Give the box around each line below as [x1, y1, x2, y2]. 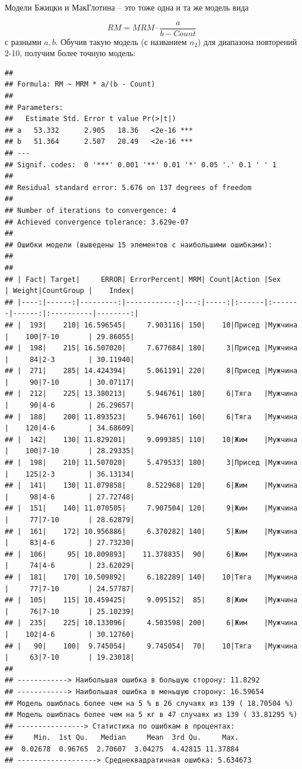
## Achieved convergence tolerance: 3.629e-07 [5, 218, 189, 226]
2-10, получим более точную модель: [5, 47, 136, 59]
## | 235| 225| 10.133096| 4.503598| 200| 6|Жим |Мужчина [5, 619, 298, 627]
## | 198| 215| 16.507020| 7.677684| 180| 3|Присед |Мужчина [5, 344, 298, 353]
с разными [5, 35, 41, 47]
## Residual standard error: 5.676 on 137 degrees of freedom [5, 183, 252, 192]
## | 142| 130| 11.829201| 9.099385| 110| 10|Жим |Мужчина [5, 435, 298, 444]
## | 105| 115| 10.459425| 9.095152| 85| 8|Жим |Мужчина [5, 596, 298, 605]
